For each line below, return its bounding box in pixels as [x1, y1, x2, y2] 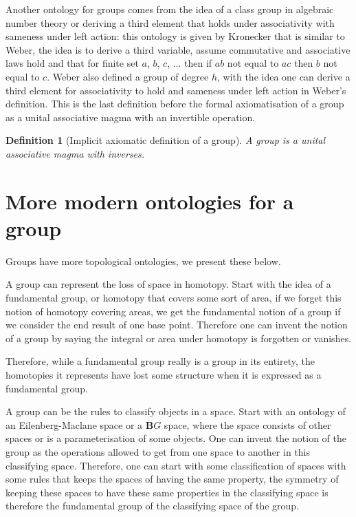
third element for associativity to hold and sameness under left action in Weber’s [5, 83, 346, 97]
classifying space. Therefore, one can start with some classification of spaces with [5, 458, 346, 472]
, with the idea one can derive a [216, 69, 351, 83]
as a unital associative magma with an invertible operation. [5, 109, 256, 124]
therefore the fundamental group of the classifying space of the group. [5, 498, 300, 513]
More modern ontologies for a [5, 187, 294, 215]
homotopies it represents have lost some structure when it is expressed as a [5, 368, 322, 381]
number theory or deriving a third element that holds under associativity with [5, 15, 335, 30]
